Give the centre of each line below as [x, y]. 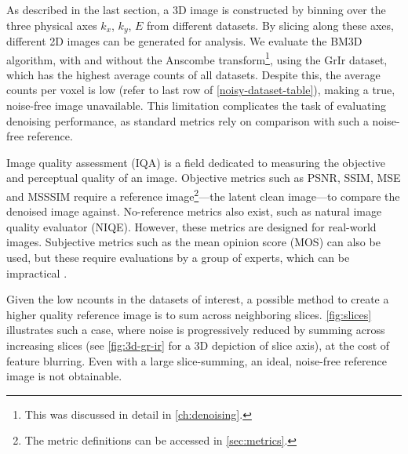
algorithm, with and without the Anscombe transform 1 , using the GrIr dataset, [197, 58]
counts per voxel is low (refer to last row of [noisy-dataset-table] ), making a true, [201, 90]
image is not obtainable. [64, 376]
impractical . [37, 272]
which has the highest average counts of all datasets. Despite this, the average [193, 74]
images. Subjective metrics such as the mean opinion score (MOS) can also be [193, 242]
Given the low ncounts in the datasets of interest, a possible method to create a [198, 299]
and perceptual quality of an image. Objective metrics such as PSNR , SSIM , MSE [204, 178]
